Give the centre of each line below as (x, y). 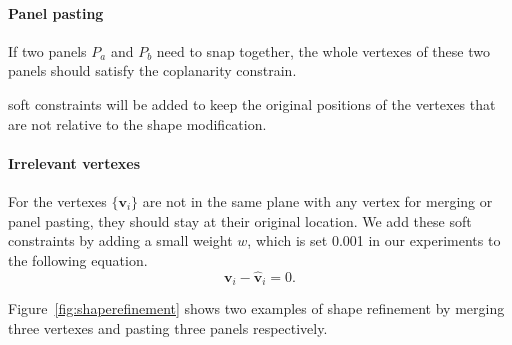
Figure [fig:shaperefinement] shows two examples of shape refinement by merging (256, 308)
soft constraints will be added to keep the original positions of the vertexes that (252, 103)
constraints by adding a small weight (120, 240)
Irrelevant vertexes (74, 162)
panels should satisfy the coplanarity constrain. (152, 70)
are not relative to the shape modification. (137, 123)
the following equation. (78, 259)
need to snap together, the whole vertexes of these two (323, 50)
